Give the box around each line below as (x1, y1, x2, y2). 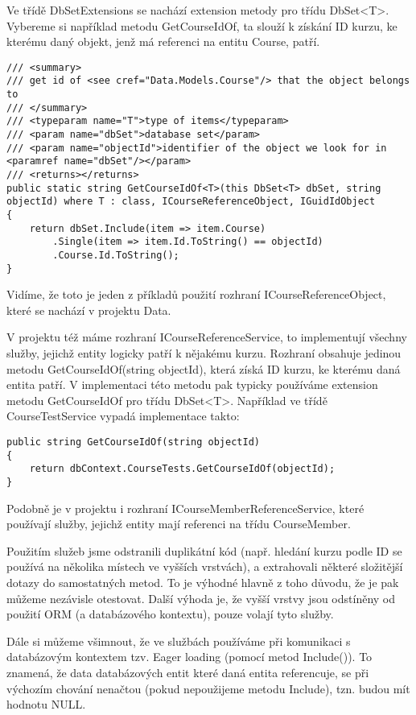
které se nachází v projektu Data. (6, 301, 171, 318)
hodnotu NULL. (6, 696, 86, 713)
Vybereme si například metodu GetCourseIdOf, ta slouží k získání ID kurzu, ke (6, 17, 397, 34)
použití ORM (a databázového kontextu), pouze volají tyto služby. (6, 605, 334, 622)
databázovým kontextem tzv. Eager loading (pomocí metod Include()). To (6, 648, 373, 665)
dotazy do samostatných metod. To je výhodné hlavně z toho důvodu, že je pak (6, 574, 399, 591)
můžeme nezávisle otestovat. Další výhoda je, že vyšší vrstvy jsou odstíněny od (6, 589, 396, 606)
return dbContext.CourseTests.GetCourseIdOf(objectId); (29, 463, 336, 475)
